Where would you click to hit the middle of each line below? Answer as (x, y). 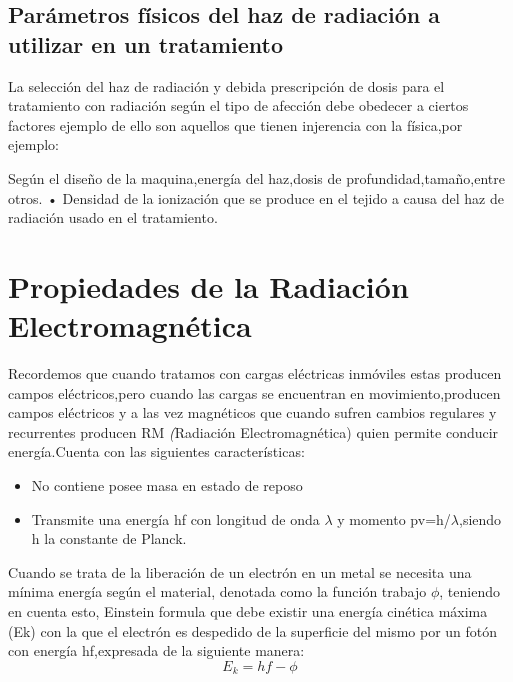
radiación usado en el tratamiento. (113, 217)
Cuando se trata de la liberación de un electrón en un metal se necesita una (240, 571)
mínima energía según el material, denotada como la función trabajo (217, 591)
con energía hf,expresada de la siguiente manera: (156, 650)
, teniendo (469, 591)
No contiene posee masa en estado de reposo (167, 485)
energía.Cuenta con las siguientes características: (156, 451)
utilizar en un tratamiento (146, 43)
